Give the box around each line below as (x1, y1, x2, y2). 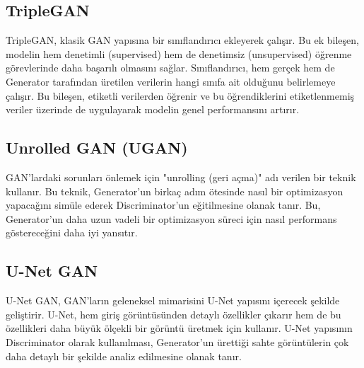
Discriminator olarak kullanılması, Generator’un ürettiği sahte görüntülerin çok (6, 334, 349, 349)
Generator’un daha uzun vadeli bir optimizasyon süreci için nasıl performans (6, 211, 337, 226)
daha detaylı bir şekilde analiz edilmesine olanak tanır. (6, 348, 242, 363)
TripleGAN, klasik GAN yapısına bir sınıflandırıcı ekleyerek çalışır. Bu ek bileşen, (6, 33, 359, 47)
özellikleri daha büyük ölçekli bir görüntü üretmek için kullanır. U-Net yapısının (6, 321, 353, 335)
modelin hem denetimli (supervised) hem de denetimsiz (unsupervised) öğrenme (6, 46, 352, 61)
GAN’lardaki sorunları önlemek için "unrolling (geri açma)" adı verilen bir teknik (6, 169, 356, 184)
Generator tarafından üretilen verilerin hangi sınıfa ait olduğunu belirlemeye (6, 74, 336, 88)
